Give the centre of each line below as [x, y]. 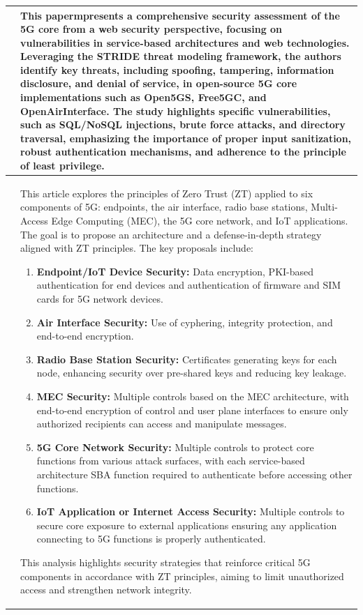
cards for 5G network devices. [100, 299]
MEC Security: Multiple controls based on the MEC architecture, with [193, 396]
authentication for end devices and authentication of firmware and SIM [189, 285]
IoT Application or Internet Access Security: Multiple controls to [191, 511]
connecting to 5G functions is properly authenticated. [151, 539]
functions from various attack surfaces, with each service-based [171, 461]
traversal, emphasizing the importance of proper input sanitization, [186, 138]
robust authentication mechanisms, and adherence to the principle [183, 152]
